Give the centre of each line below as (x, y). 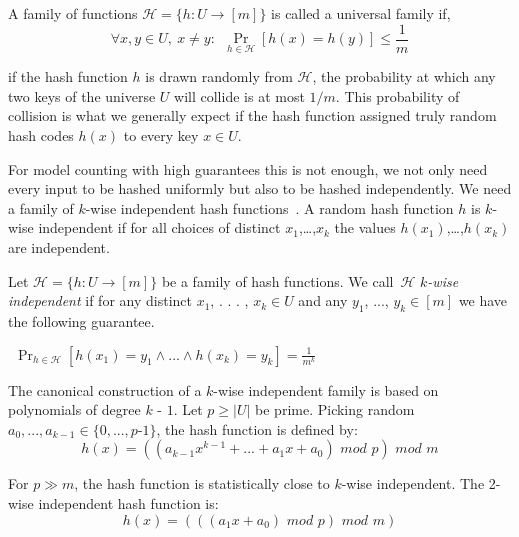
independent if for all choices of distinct (159, 227)
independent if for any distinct (100, 300)
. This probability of (397, 95)
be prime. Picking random (335, 409)
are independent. (59, 247)
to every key (161, 135)
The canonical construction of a (105, 389)
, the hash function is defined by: (257, 428)
